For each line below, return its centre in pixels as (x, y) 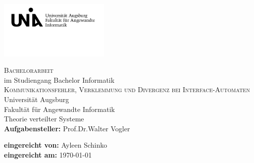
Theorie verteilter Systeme (44, 119)
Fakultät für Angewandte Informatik (59, 109)
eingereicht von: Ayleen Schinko (56, 145)
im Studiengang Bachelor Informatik (59, 80)
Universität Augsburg (37, 99)
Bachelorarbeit (29, 70)
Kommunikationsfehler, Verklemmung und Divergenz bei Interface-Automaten (127, 89)
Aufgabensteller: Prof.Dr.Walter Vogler (67, 128)
